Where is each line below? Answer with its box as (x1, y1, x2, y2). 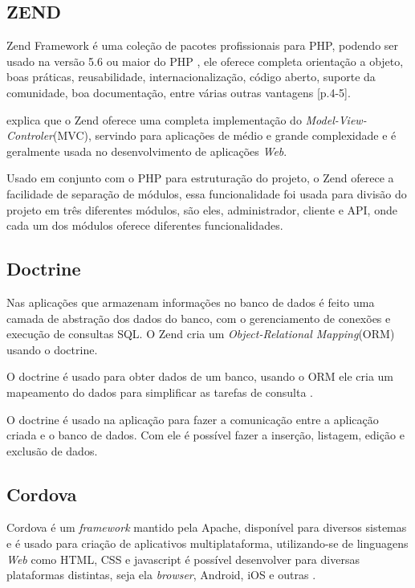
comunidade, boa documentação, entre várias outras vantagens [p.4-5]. (6, 84, 351, 100)
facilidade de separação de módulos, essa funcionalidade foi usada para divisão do (6, 185, 407, 202)
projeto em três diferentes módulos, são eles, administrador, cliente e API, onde (6, 201, 397, 218)
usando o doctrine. (6, 341, 98, 357)
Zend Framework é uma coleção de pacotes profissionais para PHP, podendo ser (6, 37, 399, 54)
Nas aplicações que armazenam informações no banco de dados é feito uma (6, 293, 375, 310)
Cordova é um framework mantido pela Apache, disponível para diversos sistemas (6, 519, 407, 536)
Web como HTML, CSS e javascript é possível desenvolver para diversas (6, 550, 360, 567)
